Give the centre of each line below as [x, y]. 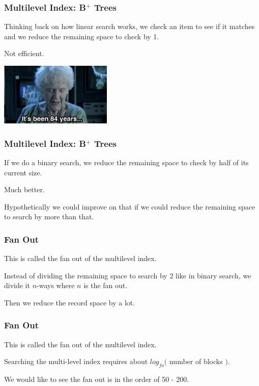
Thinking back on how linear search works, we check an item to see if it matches [129, 26]
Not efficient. [24, 53]
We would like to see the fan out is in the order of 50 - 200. [97, 379]
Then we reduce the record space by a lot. [70, 302]
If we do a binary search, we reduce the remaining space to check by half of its [126, 162]
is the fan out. [106, 285]
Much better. [24, 189]
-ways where [56, 285]
